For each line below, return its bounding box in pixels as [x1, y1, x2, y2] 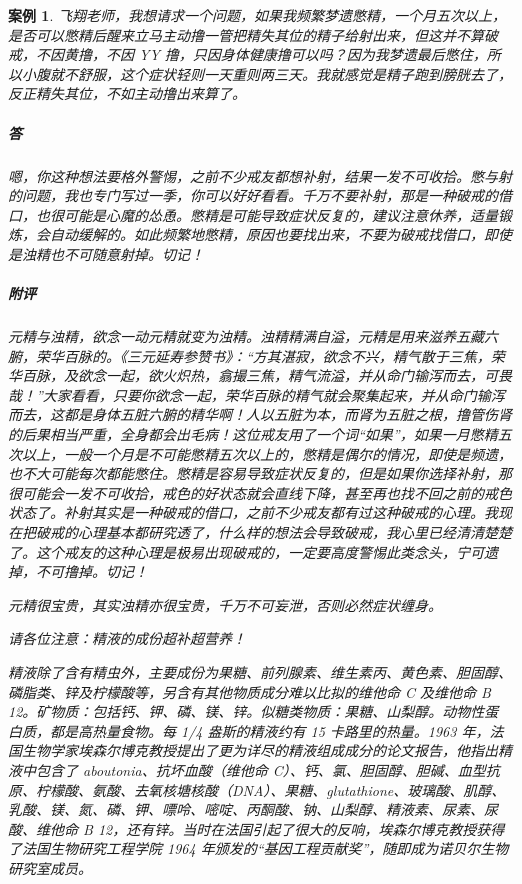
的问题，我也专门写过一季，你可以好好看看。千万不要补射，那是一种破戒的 [8, 185, 498, 206]
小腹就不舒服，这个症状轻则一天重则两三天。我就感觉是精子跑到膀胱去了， [21, 63, 512, 84]
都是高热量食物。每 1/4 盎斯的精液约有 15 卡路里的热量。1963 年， [49, 720, 490, 741]
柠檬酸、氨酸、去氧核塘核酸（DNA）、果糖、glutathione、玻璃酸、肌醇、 [35, 779, 506, 800]
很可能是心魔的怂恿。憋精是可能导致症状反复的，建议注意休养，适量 [49, 204, 498, 225]
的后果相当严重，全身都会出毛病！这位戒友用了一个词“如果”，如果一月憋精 [8, 424, 498, 445]
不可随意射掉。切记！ [63, 243, 204, 264]
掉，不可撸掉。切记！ [8, 561, 148, 582]
